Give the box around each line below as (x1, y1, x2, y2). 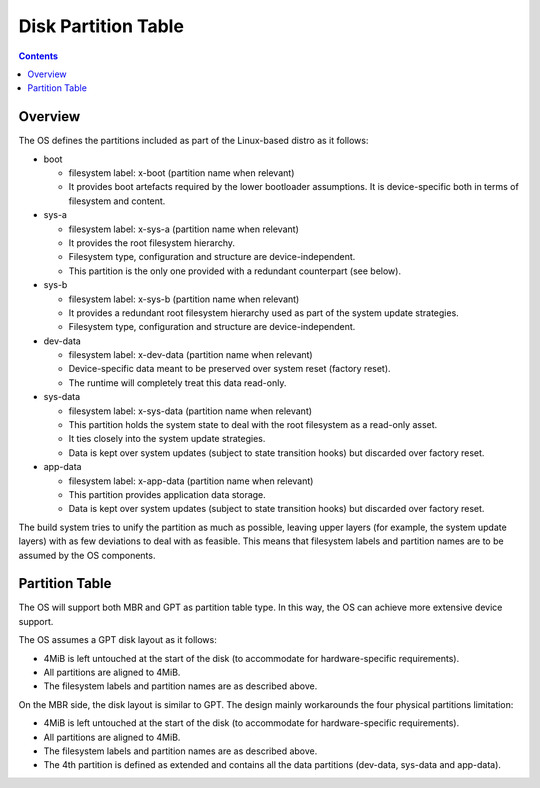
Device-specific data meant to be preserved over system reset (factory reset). (68, 363, 391, 375)
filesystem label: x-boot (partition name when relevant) (68, 167, 295, 179)
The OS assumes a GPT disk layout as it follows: (18, 634, 217, 646)
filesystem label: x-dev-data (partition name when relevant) (68, 349, 314, 361)
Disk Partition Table (18, 15, 185, 37)
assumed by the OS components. (18, 549, 156, 561)
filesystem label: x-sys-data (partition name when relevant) (68, 405, 313, 417)
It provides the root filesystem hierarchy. (68, 236, 235, 249)
